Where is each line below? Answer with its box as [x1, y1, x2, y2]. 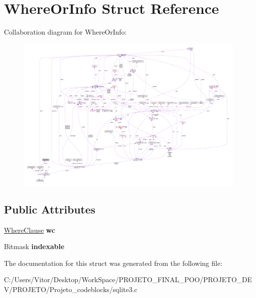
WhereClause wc [4, 224, 55, 235]
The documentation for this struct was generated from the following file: [4, 257, 222, 268]
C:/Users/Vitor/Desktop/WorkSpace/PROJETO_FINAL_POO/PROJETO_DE [4, 274, 252, 285]
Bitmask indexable [4, 241, 65, 252]
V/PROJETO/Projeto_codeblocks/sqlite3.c [4, 284, 138, 294]
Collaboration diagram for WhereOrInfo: [4, 27, 127, 37]
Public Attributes [4, 201, 96, 216]
